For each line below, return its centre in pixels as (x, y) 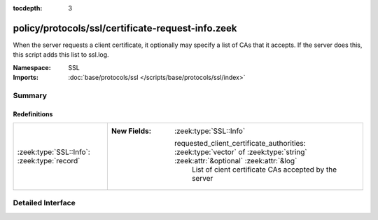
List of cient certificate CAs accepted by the (264, 170)
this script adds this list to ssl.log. (61, 55)
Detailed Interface (44, 203)
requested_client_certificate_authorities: (240, 144)
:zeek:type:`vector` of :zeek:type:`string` (240, 152)
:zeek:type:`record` (49, 161)
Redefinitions (33, 114)
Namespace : (32, 67)
